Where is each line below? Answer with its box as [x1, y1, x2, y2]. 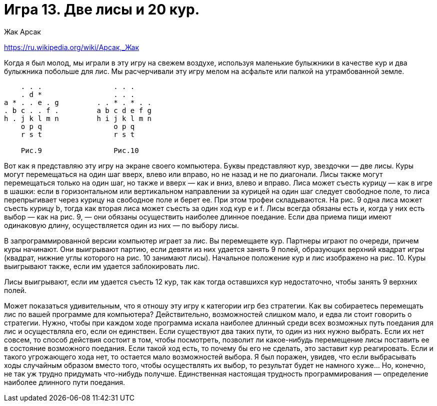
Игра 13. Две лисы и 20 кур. [4, 1, 200, 18]
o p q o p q [20, 122, 135, 130]
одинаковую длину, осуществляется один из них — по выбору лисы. [4, 220, 239, 229]
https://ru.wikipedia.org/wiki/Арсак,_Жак [4, 42, 139, 51]
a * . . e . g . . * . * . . [4, 98, 152, 106]
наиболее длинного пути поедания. [4, 377, 125, 386]
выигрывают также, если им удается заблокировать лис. [4, 261, 200, 270]
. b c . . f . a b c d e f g [4, 106, 152, 114]
